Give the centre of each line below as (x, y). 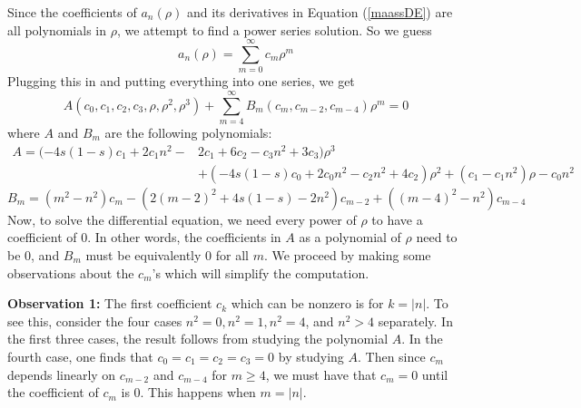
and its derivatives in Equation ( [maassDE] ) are (320, 12)
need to (437, 237)
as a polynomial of (350, 237)
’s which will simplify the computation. (261, 272)
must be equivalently (143, 254)
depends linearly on (62, 374)
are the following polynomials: (188, 133)
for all (232, 254)
